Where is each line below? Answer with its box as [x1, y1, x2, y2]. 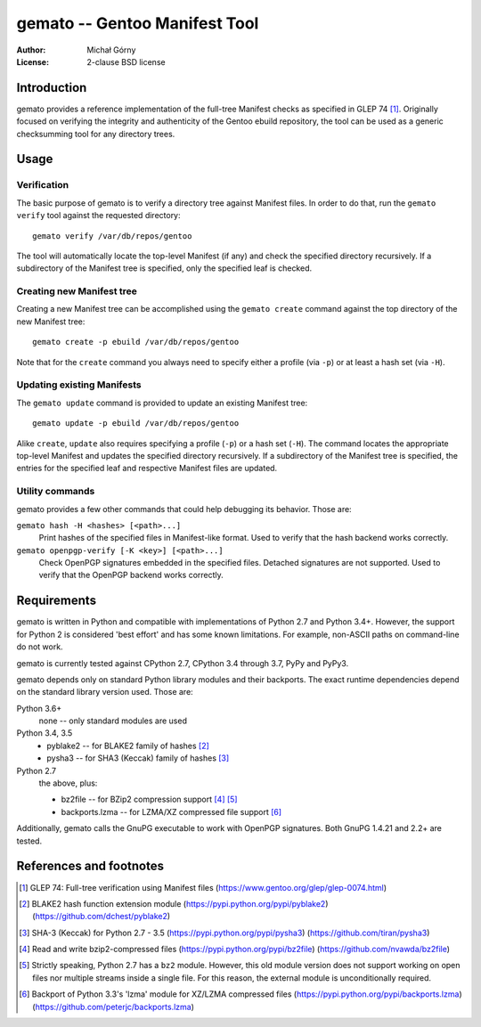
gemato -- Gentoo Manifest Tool [16, 13, 259, 33]
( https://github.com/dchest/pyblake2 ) [32, 911, 171, 922]
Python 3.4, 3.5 [16, 728, 73, 738]
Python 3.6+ [16, 703, 62, 713]
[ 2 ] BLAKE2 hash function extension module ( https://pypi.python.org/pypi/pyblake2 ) [19, 898, 329, 909]
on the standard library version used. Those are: [16, 687, 193, 697]
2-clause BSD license [86, 56, 166, 67]
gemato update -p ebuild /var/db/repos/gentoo [32, 419, 240, 428]
